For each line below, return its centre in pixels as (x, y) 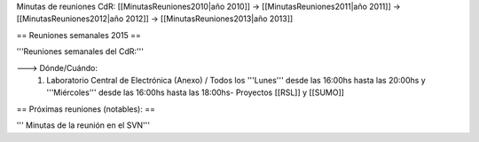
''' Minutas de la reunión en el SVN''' (83, 125)
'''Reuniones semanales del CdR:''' (80, 51)
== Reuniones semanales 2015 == (79, 35)
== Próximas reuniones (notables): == (86, 109)
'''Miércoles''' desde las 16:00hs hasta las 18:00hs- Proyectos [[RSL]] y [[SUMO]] (196, 92)
